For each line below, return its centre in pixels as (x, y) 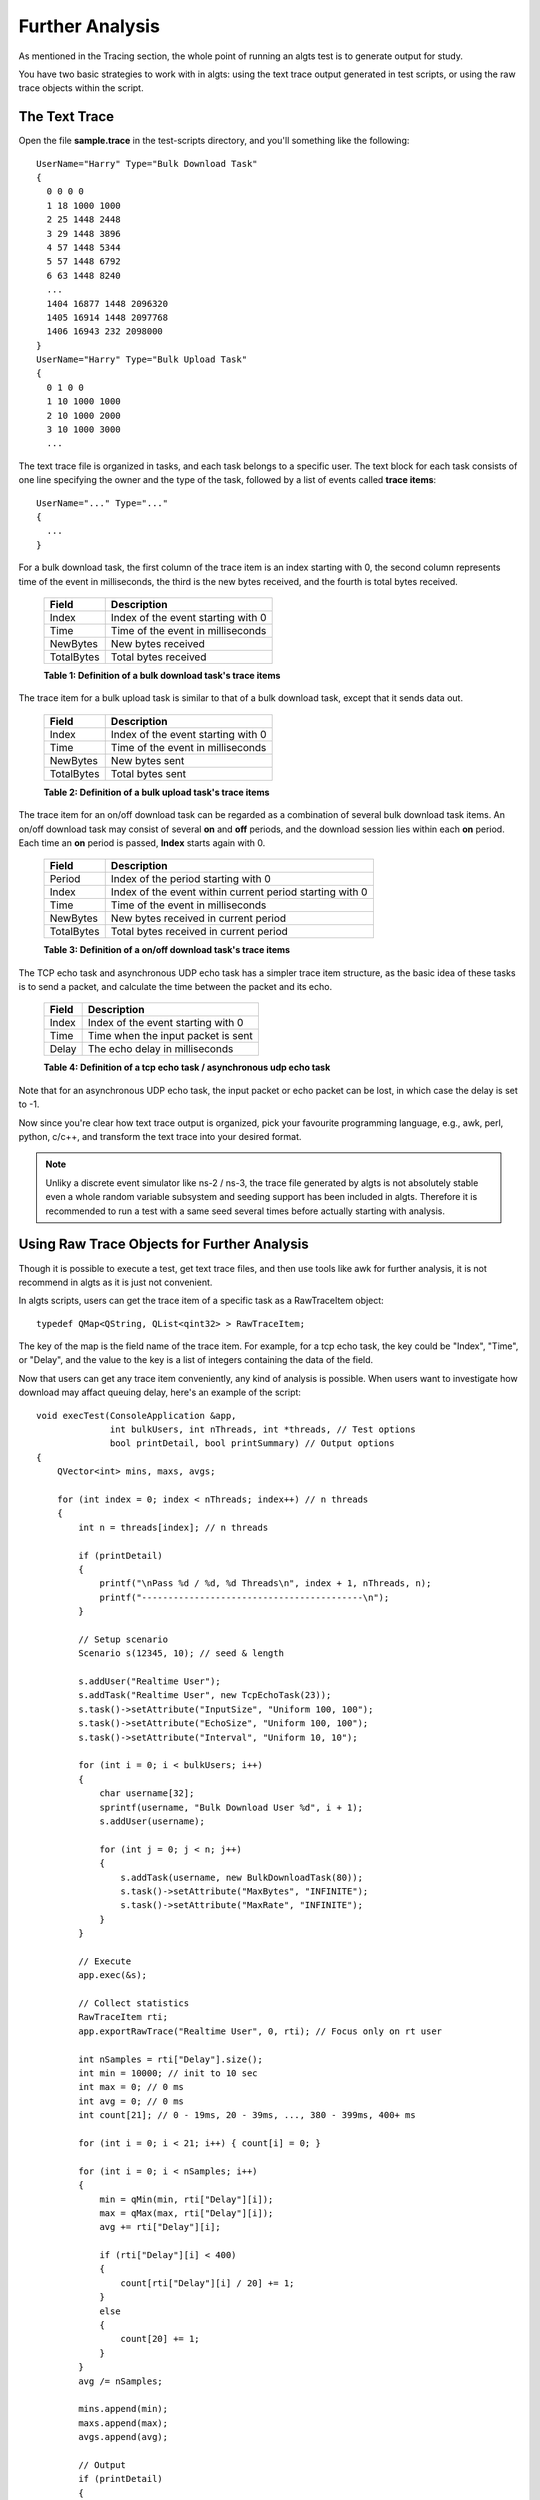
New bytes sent (147, 760)
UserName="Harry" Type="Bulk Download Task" (147, 163)
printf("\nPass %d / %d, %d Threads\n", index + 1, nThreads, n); (265, 1583)
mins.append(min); (123, 2409)
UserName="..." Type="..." (102, 503)
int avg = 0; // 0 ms (131, 2101)
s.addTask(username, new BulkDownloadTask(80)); (242, 1877)
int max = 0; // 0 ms (131, 2087)
